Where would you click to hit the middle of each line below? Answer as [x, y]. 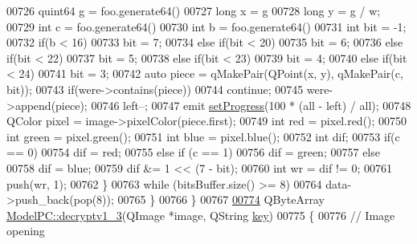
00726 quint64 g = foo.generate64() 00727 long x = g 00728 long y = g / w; [194, 10]
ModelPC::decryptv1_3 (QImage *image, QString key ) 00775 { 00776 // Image [201, 215]
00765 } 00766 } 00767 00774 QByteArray [221, 199]
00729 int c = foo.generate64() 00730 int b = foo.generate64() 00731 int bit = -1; [206, 26]
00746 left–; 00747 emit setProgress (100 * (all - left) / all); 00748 [251, 105]
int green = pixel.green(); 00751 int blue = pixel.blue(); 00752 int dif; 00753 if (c [203, 136]
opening [26, 231]
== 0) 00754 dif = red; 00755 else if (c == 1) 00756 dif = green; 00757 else [193, 152]
